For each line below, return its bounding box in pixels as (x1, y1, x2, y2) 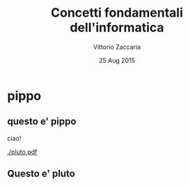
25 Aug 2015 (98, 56, 136, 64)
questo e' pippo (7, 116, 77, 127)
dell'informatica (70, 20, 164, 36)
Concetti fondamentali (51, 5, 183, 21)
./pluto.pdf (7, 148, 38, 156)
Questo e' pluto (7, 168, 75, 180)
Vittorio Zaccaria (93, 42, 141, 51)
